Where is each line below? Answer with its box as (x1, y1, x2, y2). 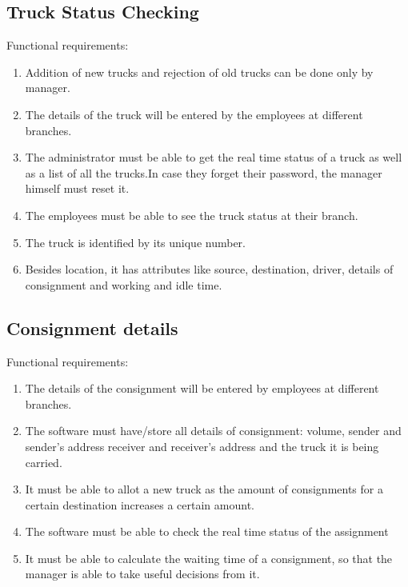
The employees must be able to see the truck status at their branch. (25, 206, 358, 223)
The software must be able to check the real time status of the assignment (25, 523, 389, 540)
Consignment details (6, 315, 178, 340)
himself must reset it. (25, 180, 130, 197)
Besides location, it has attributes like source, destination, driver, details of (25, 261, 394, 278)
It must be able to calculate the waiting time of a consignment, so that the (25, 549, 393, 566)
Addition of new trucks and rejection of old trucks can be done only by (25, 63, 374, 80)
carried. (25, 453, 62, 470)
